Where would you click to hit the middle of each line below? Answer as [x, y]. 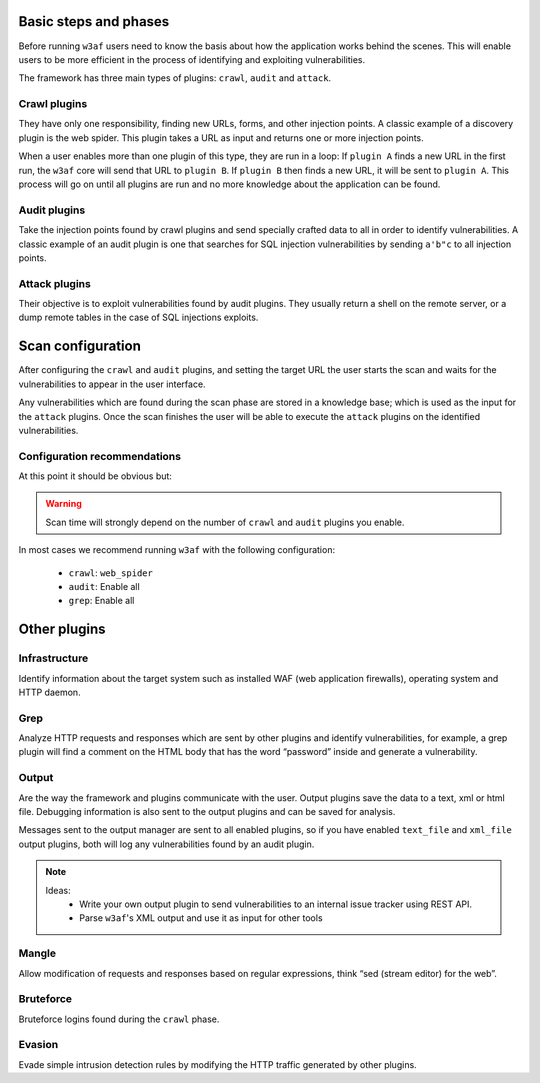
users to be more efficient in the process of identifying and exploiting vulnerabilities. [191, 59]
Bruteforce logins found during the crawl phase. [119, 1019]
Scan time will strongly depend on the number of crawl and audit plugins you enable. [225, 522]
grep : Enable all [101, 601]
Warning [63, 504]
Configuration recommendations [100, 456]
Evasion [38, 1045]
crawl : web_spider [111, 572]
